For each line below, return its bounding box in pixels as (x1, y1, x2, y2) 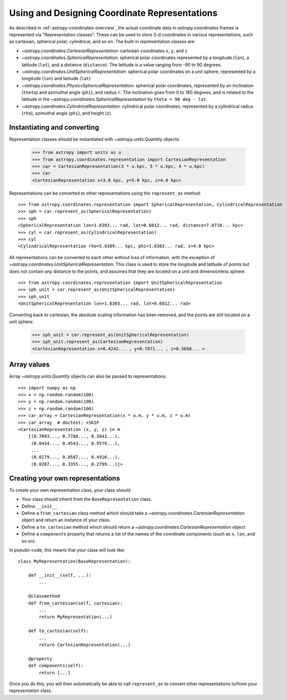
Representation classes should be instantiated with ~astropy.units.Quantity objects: (9, 137, 180, 142)
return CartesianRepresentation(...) (39, 642, 131, 647)
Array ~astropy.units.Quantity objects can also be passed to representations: (9, 373, 167, 379)
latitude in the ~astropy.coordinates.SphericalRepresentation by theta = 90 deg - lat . (21, 96, 208, 102)
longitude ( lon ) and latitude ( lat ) (21, 75, 91, 81)
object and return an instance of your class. (21, 517, 111, 523)
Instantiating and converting (9, 123, 99, 132)
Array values (9, 360, 50, 369)
